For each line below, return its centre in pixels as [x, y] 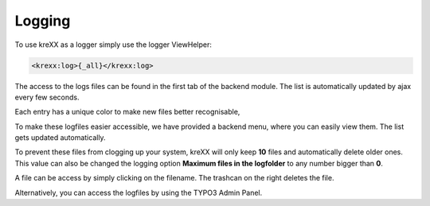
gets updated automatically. [61, 138]
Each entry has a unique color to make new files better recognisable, [127, 112]
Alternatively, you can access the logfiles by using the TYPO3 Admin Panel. [139, 192]
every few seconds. [47, 97]
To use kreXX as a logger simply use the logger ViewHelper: [113, 45]
